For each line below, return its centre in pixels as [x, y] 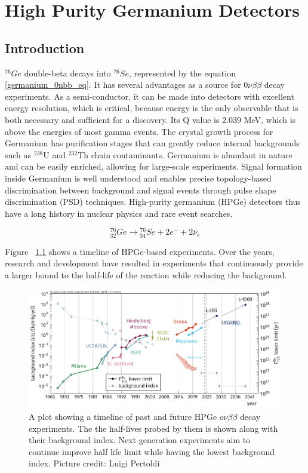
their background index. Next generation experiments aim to [140, 440]
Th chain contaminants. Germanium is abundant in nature [185, 154]
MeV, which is [270, 119]
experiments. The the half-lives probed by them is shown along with [153, 428]
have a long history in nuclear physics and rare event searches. [119, 213]
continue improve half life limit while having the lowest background [152, 451]
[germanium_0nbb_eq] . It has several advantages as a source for [123, 85]
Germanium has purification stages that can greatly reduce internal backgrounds [152, 143]
